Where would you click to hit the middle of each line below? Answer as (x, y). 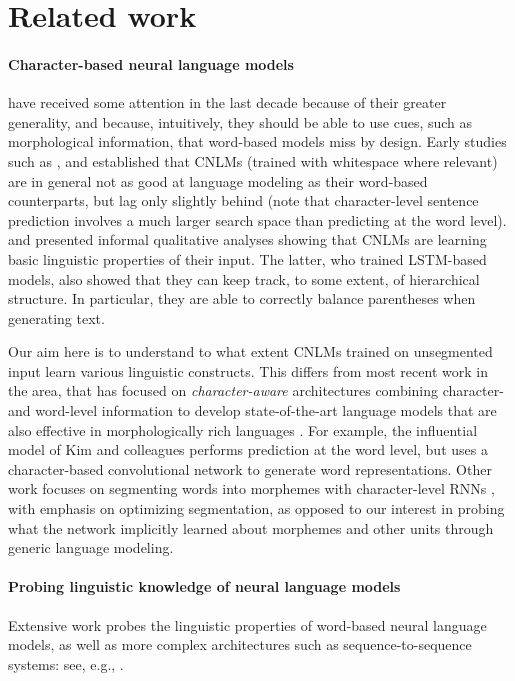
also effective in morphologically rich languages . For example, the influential (243, 429)
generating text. (56, 317)
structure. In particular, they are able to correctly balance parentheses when (242, 298)
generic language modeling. (91, 547)
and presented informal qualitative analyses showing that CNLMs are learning (247, 239)
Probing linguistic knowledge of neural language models (204, 586)
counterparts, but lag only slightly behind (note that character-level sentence (243, 200)
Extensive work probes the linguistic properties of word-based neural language (247, 624)
